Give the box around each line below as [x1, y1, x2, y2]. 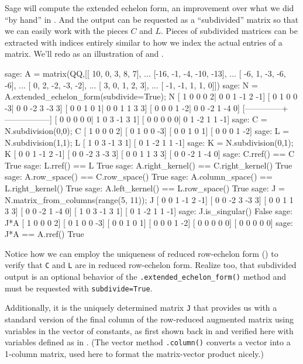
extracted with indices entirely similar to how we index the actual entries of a [5, 36, 283, 48]
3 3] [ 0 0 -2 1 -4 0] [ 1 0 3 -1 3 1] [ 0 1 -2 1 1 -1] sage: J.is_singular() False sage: [5, 205, 292, 217]
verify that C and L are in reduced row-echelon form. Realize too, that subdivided [5, 259, 297, 271]
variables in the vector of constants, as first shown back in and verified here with [5, 324, 294, 336]
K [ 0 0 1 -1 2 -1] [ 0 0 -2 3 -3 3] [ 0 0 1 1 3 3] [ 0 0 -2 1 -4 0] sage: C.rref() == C [5, 147, 295, 160]
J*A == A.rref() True [5, 228, 84, 240]
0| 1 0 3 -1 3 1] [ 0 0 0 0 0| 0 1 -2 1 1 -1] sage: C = [87, 113, 267, 125]
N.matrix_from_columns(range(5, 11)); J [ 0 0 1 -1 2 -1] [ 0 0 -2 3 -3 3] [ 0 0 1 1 [5, 193, 294, 205]
